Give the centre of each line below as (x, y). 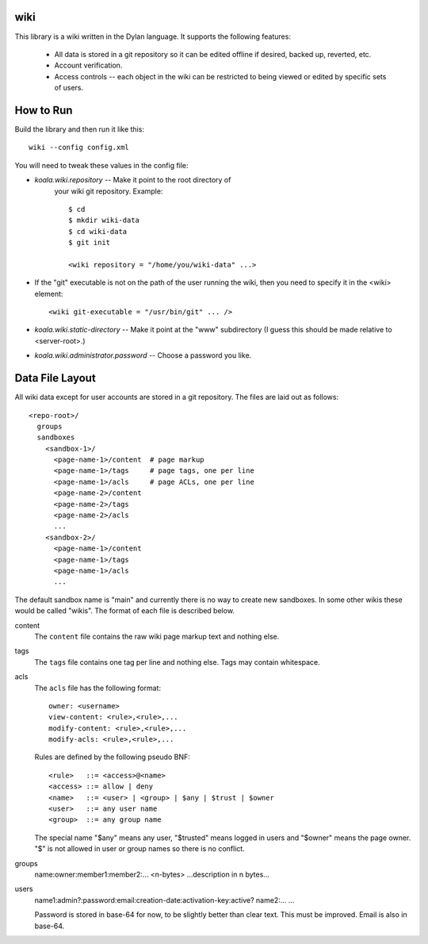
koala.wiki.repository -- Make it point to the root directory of (133, 180)
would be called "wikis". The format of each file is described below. (125, 611)
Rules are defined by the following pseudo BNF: (112, 757)
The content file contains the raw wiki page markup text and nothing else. (157, 636)
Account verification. (88, 65)
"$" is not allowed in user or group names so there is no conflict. (139, 849)
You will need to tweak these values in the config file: (102, 165)
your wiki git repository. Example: (109, 191)
